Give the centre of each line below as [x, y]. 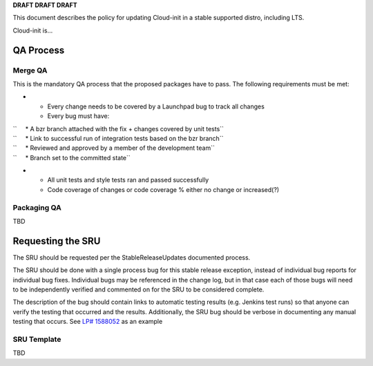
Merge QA [30, 70]
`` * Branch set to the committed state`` [71, 157]
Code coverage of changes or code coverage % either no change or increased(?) [163, 189]
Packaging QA [37, 207]
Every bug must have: [78, 116]
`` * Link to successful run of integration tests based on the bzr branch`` [118, 138]
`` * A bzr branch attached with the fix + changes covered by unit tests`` [118, 128]
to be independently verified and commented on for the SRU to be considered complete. [138, 289]
